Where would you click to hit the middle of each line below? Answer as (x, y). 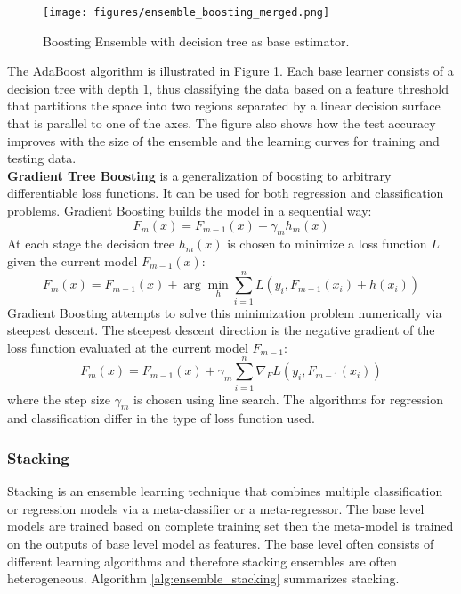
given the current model (73, 260)
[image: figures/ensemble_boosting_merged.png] (186, 12)
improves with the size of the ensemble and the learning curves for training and (223, 140)
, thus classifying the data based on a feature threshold (299, 88)
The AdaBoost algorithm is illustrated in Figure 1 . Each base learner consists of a (230, 71)
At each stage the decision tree (91, 244)
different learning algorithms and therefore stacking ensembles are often (202, 561)
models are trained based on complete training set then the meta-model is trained (230, 526)
